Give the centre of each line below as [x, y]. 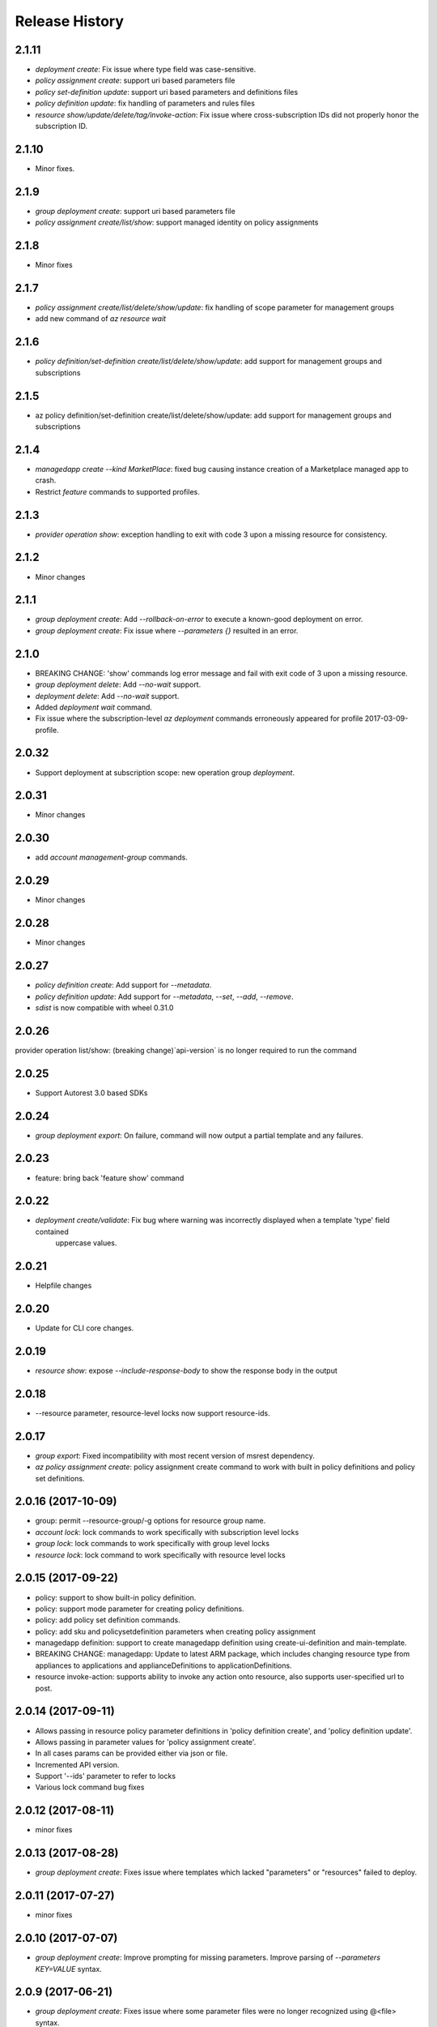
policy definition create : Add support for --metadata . [123, 985]
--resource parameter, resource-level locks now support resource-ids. [153, 1413]
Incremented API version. [77, 1764]
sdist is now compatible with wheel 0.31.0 [104, 1007]
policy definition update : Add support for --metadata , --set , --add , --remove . [164, 996]
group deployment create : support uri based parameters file [136, 211]
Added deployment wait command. [94, 707]
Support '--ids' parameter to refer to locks [106, 1776]
